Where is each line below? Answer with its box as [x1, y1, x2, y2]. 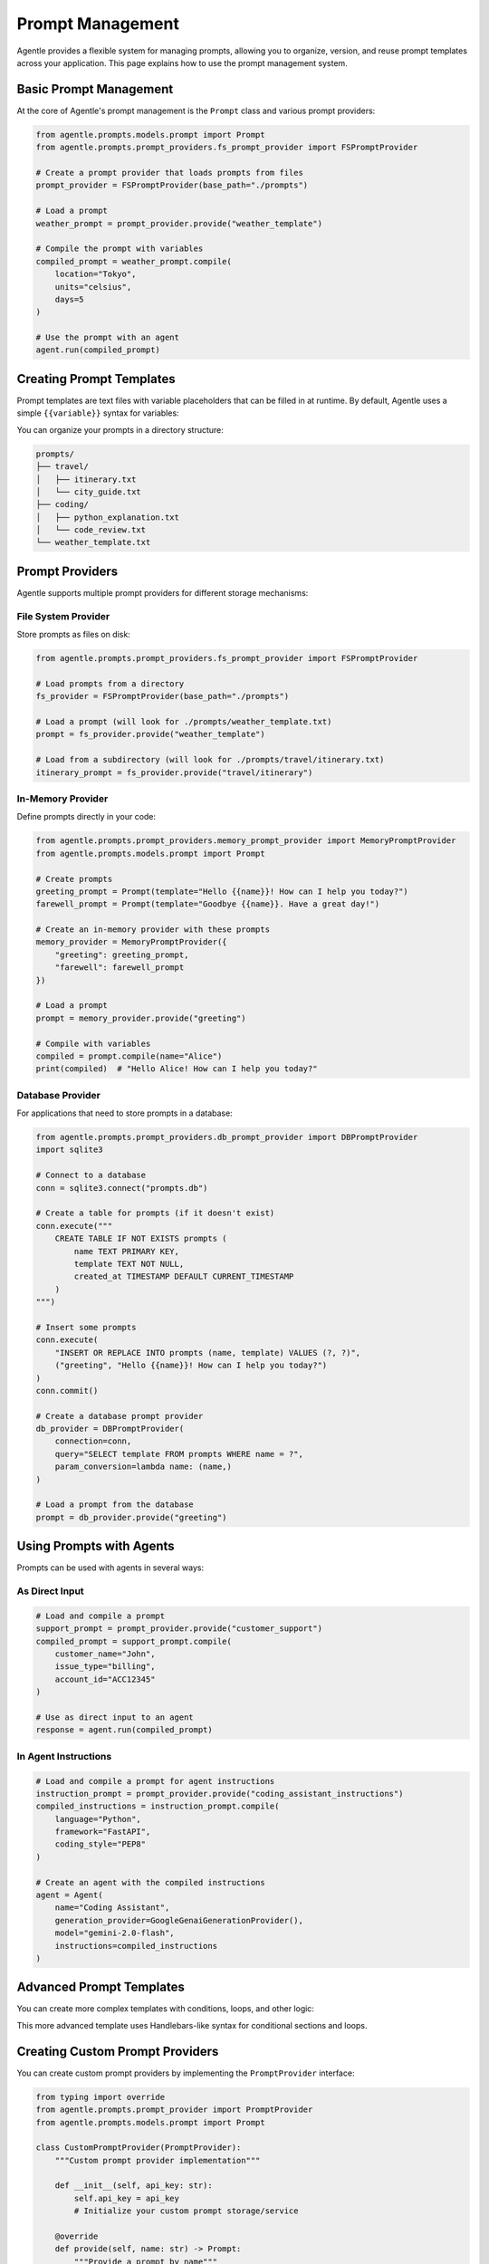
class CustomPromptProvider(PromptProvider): [35, 2143, 242, 2153]
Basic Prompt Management [16, 82, 174, 97]
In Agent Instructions [16, 1750, 112, 1762]
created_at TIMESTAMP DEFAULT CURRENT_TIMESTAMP [73, 1271, 294, 1281]
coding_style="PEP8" [54, 1839, 147, 1849]
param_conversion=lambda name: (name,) [54, 1462, 233, 1472]
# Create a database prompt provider [35, 1411, 204, 1421]
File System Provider [16, 609, 110, 622]
